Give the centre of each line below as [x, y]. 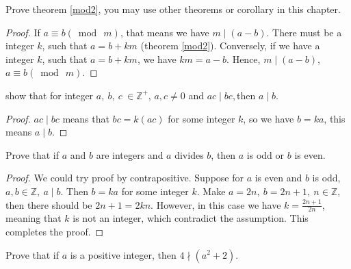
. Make [211, 191]
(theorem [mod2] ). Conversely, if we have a [230, 46]
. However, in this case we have [216, 204]
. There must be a [304, 32]
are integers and [130, 154]
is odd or [265, 154]
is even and [278, 178]
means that [86, 118]
